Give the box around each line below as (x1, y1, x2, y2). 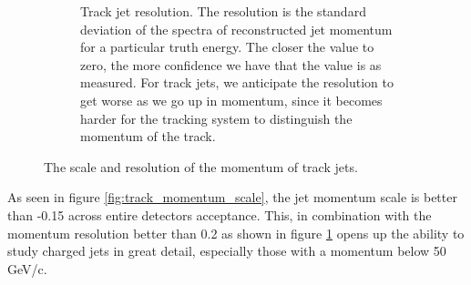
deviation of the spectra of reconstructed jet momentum (80, 19, 393, 38)
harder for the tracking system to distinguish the (80, 108, 353, 127)
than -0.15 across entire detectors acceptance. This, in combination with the (7, 205, 432, 224)
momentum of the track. (80, 127, 216, 146)
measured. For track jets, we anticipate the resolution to (80, 73, 394, 92)
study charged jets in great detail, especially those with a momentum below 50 (7, 241, 446, 260)
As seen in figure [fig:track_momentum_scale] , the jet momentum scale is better (7, 188, 457, 207)
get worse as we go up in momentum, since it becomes (80, 90, 383, 109)
